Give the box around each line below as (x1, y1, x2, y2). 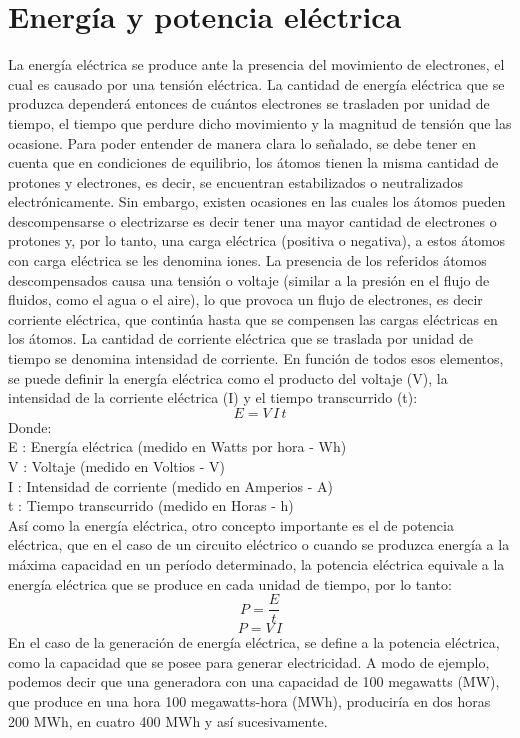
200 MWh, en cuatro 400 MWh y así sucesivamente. (8, 710, 328, 731)
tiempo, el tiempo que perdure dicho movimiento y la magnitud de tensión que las (8, 112, 512, 133)
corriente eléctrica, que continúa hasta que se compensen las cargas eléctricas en (8, 308, 498, 329)
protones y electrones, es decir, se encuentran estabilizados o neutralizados (8, 171, 463, 192)
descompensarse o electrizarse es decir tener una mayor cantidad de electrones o (8, 210, 497, 231)
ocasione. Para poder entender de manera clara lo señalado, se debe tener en (8, 132, 477, 153)
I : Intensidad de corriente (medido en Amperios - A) (8, 475, 333, 496)
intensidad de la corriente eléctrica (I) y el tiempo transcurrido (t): (8, 387, 418, 408)
